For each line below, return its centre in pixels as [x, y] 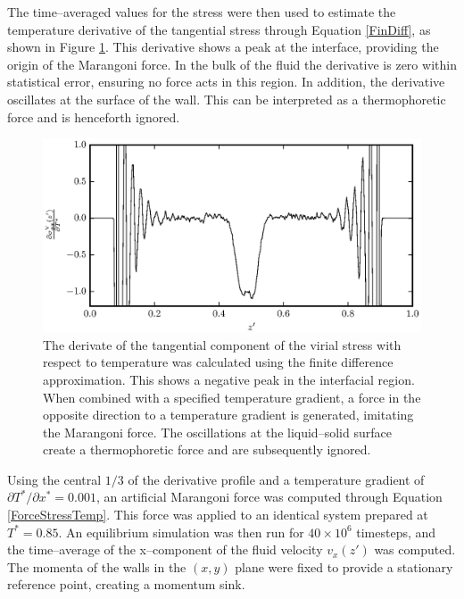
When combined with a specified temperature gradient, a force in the [232, 397]
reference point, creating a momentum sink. [126, 584]
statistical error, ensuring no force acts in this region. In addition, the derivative [226, 82]
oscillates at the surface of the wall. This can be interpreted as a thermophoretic [227, 99]
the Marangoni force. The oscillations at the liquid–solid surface [217, 432]
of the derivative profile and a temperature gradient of [276, 479]
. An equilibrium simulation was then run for [181, 532]
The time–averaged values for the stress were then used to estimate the [202, 12]
